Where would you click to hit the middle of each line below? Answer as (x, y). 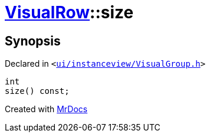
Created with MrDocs (46, 109)
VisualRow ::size (69, 12)
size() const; (37, 91)
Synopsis (33, 41)
